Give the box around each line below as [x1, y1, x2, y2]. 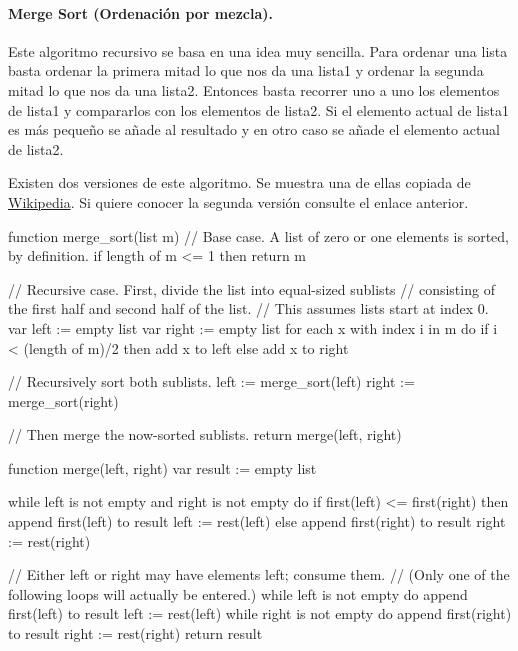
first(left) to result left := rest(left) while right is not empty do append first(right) [8, 603, 512, 624]
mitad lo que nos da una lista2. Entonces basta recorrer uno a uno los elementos [8, 79, 500, 100]
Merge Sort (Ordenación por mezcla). [8, 2, 273, 23]
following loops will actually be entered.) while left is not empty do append [8, 583, 468, 604]
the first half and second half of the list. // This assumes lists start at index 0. [8, 298, 489, 319]
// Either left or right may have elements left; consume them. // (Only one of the [8, 564, 510, 585]
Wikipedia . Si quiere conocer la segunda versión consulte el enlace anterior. [8, 191, 469, 212]
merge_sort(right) [8, 390, 119, 411]
